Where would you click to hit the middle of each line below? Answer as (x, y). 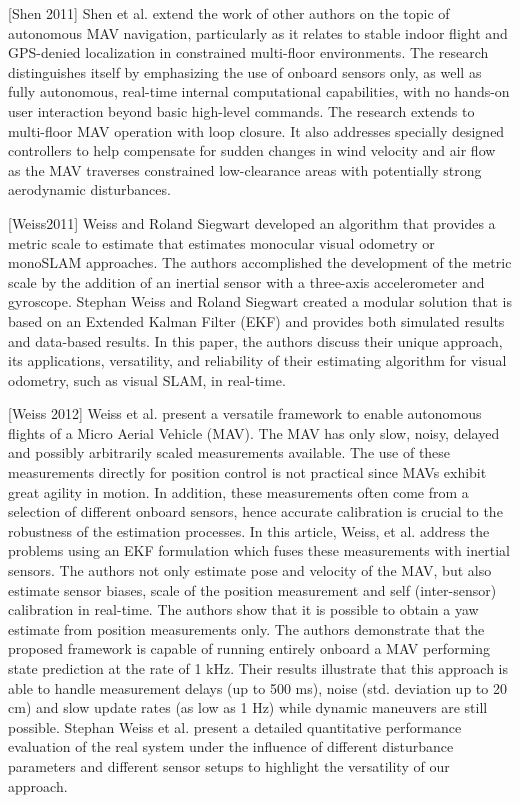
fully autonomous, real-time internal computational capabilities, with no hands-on (259, 91)
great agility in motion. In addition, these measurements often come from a (238, 491)
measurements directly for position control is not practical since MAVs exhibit (247, 472)
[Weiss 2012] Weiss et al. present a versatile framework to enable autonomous (245, 413)
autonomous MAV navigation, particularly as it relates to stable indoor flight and (258, 32)
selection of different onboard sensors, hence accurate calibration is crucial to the (255, 511)
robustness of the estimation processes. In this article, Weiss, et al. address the (249, 530)
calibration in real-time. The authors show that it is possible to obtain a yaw (243, 609)
